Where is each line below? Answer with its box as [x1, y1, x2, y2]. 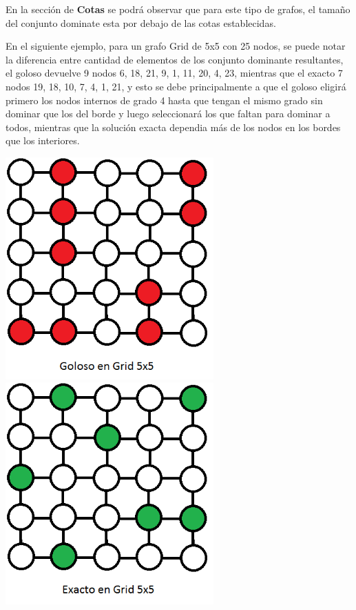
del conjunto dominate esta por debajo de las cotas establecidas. [6, 15, 276, 30]
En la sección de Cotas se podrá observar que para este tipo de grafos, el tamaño [6, 2, 350, 16]
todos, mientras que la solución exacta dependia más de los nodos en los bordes [6, 119, 341, 134]
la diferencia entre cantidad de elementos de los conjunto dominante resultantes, [6, 52, 344, 66]
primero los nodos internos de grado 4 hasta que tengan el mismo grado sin [6, 92, 323, 107]
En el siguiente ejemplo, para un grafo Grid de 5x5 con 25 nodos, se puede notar [6, 39, 346, 53]
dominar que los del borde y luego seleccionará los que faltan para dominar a [6, 106, 331, 121]
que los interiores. [6, 133, 80, 148]
